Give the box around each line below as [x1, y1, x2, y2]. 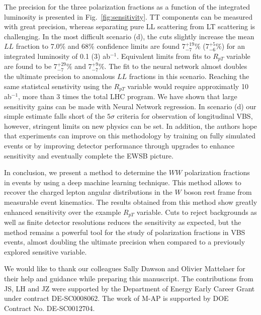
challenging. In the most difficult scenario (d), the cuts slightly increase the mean [4, 31, 254, 41]
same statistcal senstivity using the [4, 81, 112, 91]
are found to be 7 [4, 61, 57, 71]
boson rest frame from [184, 187, 252, 197]
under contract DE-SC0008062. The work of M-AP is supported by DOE [4, 293, 229, 303]
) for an [221, 41, 245, 51]
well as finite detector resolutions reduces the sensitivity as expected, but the [4, 217, 241, 227]
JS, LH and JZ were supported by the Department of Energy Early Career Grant [4, 283, 255, 293]
